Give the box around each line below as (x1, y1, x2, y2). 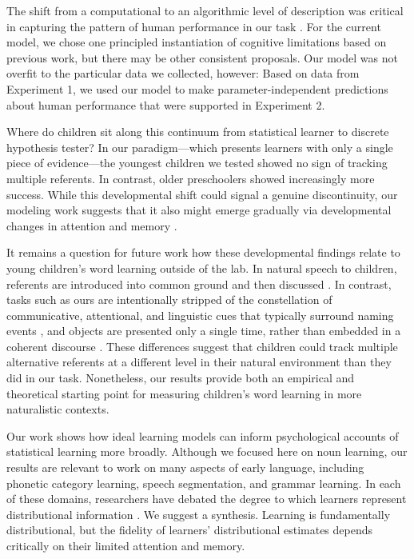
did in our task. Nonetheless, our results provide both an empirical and (6, 369, 355, 386)
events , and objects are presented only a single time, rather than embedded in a (6, 322, 401, 339)
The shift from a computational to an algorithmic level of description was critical (6, 2, 404, 18)
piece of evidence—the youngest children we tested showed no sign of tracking (6, 154, 388, 171)
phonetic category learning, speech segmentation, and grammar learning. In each (6, 474, 401, 491)
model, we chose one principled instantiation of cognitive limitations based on (6, 34, 387, 50)
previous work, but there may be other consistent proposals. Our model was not (6, 49, 398, 66)
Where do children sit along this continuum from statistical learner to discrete (6, 123, 389, 140)
